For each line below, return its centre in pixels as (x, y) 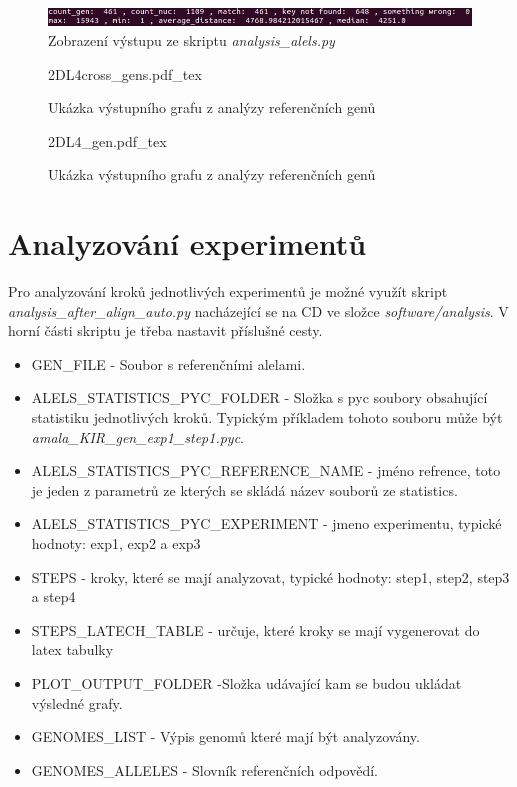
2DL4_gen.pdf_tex (107, 140)
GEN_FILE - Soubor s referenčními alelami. (168, 363)
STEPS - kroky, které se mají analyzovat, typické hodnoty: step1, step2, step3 (270, 576)
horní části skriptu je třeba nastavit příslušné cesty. (165, 330)
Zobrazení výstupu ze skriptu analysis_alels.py (191, 39)
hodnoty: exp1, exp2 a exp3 (116, 542)
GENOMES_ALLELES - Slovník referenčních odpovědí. (204, 769)
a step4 (53, 596)
